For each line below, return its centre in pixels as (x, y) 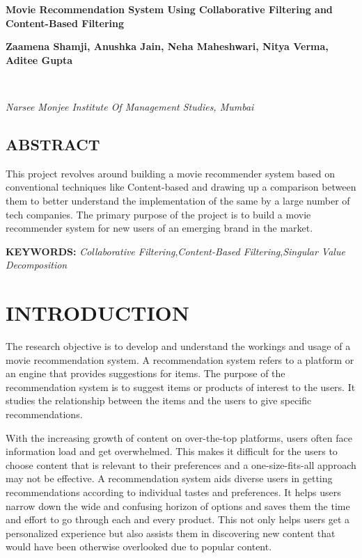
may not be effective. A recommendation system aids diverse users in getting (169, 478)
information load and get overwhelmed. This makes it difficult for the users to (172, 451)
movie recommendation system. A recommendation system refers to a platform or (180, 359)
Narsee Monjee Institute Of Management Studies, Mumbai (130, 106)
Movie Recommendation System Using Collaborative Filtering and (169, 9)
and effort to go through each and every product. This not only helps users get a (178, 519)
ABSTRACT (53, 144)
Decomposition (37, 265)
